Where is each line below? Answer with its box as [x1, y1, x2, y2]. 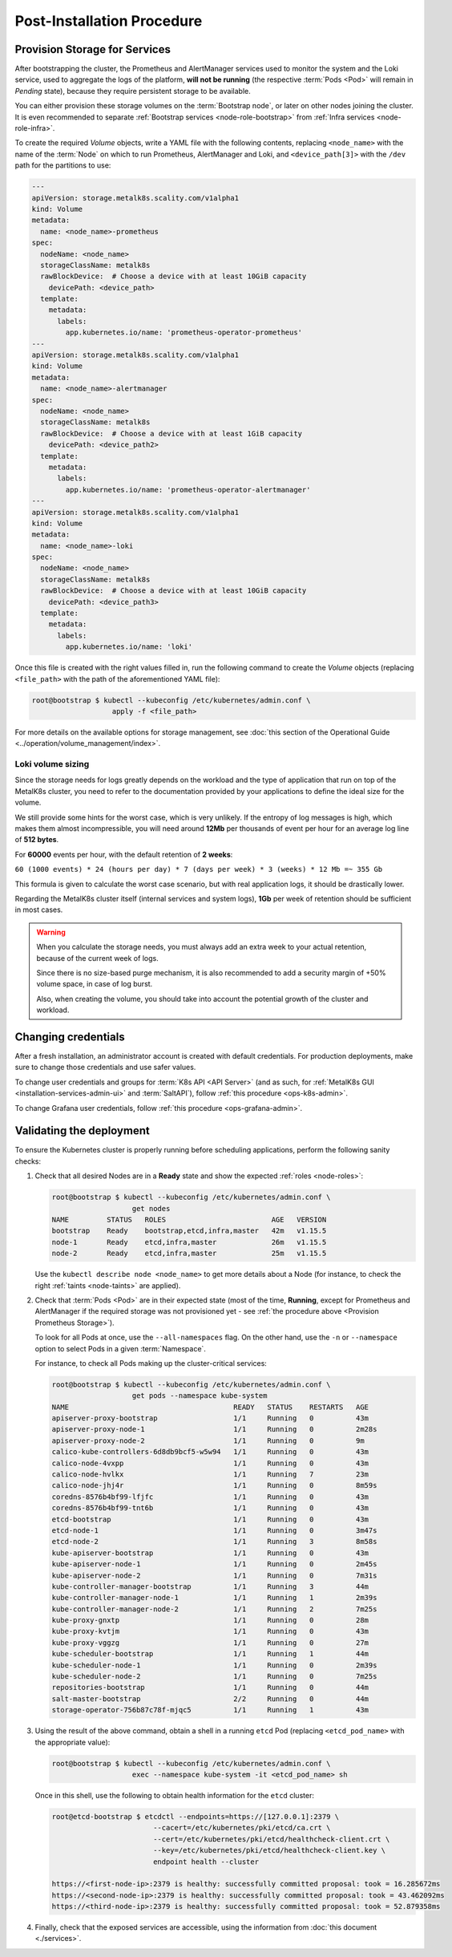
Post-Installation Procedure [14, 12, 203, 30]
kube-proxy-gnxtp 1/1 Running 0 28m [51, 1616, 369, 1625]
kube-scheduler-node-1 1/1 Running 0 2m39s [51, 1660, 377, 1670]
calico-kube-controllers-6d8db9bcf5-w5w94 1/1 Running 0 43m [51, 1448, 369, 1457]
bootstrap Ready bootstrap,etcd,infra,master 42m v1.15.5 [51, 1226, 327, 1235]
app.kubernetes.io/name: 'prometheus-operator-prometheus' [65, 328, 303, 337]
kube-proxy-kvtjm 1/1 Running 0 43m [51, 1627, 369, 1636]
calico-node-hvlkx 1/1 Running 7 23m [51, 1470, 369, 1479]
